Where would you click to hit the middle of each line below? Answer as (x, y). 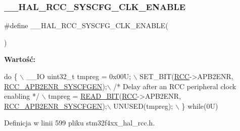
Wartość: (20, 59)
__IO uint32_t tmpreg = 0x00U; (79, 76)
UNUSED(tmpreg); (143, 106)
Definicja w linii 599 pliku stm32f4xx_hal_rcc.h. (80, 123)
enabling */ (22, 96)
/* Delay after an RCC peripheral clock (175, 86)
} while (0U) (200, 106)
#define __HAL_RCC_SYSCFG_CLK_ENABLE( (86, 25)
